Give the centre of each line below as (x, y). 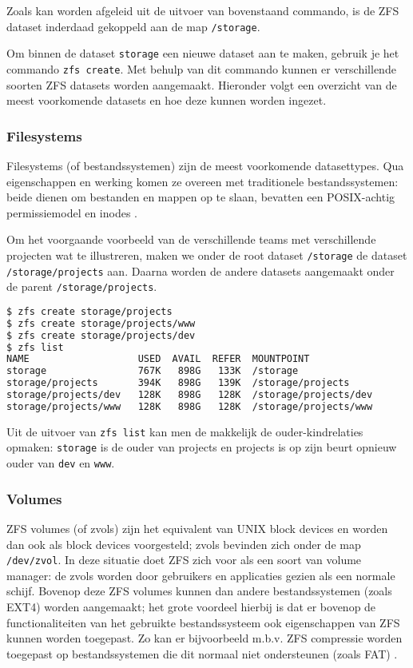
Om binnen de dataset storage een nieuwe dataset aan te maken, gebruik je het (203, 53)
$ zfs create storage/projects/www (101, 323)
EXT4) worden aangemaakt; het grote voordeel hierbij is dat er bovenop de (191, 606)
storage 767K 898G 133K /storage (153, 371)
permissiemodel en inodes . (72, 212)
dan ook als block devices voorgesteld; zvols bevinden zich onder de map (184, 544)
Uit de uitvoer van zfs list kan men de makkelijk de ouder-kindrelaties (185, 431)
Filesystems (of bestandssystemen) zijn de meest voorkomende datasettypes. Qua (205, 165)
